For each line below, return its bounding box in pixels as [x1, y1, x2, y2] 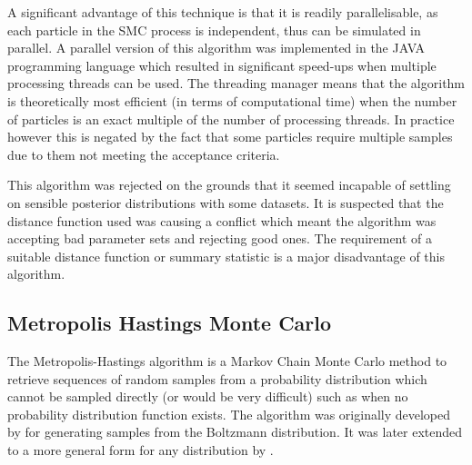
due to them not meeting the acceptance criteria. [7, 144, 280, 163]
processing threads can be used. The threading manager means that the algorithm [7, 74, 466, 93]
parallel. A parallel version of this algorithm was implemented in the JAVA [7, 38, 426, 57]
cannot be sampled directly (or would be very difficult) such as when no [7, 387, 408, 406]
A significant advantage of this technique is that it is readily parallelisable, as [7, 3, 438, 21]
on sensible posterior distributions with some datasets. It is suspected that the [7, 193, 444, 212]
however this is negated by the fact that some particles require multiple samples [7, 127, 453, 146]
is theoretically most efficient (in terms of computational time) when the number [7, 91, 457, 110]
